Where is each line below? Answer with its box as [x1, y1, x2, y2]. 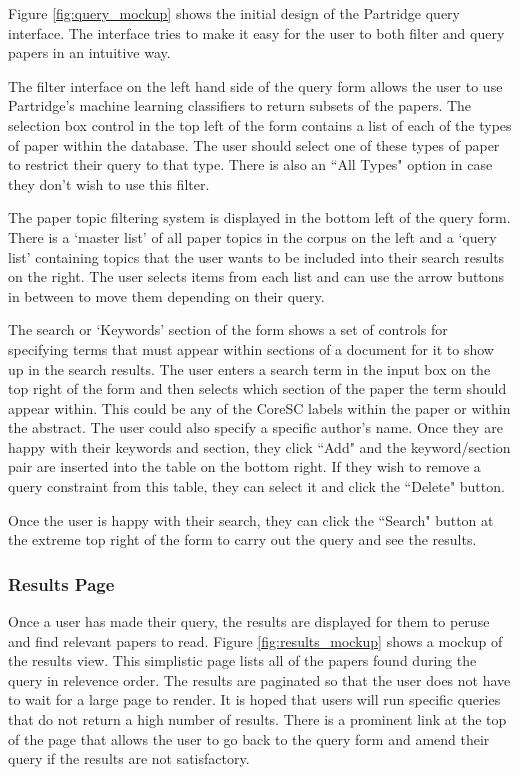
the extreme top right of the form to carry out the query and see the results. [8, 529, 477, 550]
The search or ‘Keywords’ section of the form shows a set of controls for [8, 319, 448, 340]
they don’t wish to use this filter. [8, 173, 210, 194]
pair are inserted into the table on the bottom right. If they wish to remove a [8, 456, 481, 477]
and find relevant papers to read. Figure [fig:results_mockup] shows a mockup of [8, 630, 503, 651]
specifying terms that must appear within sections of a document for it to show [8, 338, 494, 359]
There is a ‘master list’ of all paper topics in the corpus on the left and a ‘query [8, 226, 497, 247]
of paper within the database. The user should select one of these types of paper [8, 134, 500, 155]
